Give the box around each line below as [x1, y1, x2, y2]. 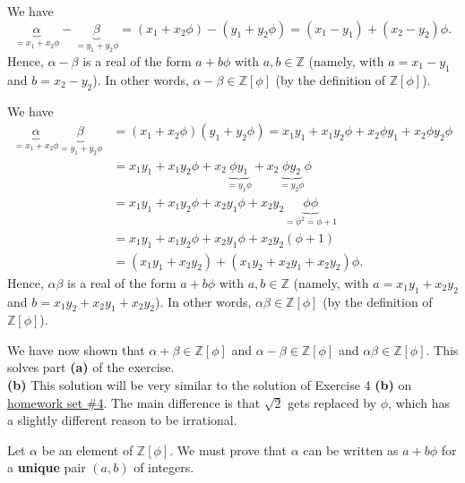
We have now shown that [7, 340, 145, 359]
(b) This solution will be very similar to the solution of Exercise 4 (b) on [7, 376, 412, 394]
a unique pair [7, 458, 86, 477]
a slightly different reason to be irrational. [7, 411, 237, 429]
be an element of [41, 440, 133, 459]
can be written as [303, 440, 399, 459]
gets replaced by [288, 393, 377, 411]
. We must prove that [169, 440, 287, 459]
